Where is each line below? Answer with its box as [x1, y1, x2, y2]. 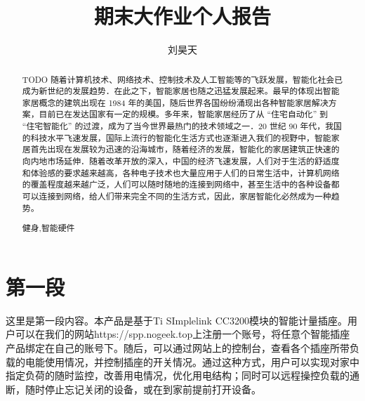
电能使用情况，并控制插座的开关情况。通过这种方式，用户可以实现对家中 [25, 354, 359, 369]
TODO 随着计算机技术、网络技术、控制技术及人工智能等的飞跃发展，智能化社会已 [22, 73, 343, 85]
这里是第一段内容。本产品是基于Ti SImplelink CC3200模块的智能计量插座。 [6, 313, 347, 327]
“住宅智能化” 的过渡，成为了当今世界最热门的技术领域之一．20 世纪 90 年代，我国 [22, 120, 342, 132]
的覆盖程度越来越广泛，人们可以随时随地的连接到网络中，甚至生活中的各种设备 [22, 178, 331, 190]
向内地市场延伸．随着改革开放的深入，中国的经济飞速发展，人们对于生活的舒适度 [22, 155, 340, 167]
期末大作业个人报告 [93, 1, 271, 30]
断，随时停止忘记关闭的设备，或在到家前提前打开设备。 [6, 381, 261, 396]
